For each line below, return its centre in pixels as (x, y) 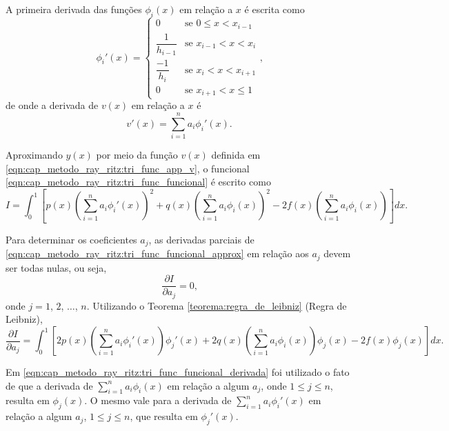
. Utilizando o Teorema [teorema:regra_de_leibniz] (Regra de (217, 305)
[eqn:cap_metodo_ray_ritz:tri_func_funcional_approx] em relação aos (157, 253)
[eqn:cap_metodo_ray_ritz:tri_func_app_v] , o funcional (128, 168)
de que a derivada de (49, 385)
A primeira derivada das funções (74, 9)
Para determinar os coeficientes (71, 239)
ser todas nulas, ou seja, (56, 267)
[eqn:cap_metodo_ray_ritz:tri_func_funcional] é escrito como (138, 182)
